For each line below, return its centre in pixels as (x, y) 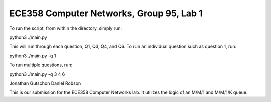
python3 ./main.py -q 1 (33, 56)
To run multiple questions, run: (41, 65)
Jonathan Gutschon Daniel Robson (45, 83)
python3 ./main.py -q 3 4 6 (37, 74)
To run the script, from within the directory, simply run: (66, 28)
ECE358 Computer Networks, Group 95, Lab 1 (106, 13)
